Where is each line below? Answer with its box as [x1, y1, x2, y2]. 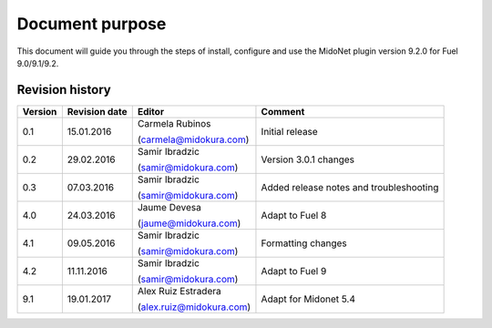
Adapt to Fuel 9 [261, 264, 327, 277]
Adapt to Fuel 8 [261, 209, 327, 221]
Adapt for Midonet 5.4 [261, 292, 355, 305]
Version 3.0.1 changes [261, 153, 355, 166]
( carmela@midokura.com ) [137, 133, 250, 146]
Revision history [16, 82, 111, 97]
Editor [137, 105, 164, 118]
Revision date [67, 105, 128, 118]
